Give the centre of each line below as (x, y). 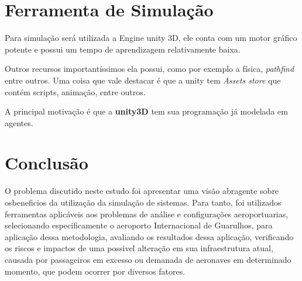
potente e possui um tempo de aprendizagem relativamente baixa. (123, 49)
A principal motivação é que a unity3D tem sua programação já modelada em (146, 111)
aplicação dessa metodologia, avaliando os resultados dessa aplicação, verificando (149, 236)
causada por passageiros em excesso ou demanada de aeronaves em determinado (148, 259)
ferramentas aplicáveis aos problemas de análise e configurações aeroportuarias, (147, 214)
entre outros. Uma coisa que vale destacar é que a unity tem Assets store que (143, 80)
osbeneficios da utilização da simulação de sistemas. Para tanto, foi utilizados (143, 202)
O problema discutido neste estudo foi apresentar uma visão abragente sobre (142, 191)
